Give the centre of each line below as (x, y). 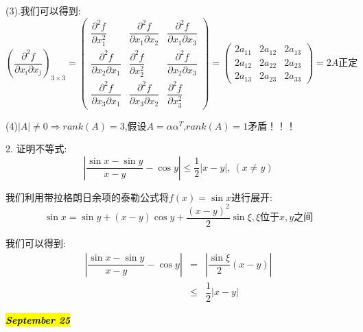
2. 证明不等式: (36, 149)
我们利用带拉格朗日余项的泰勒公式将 (87, 197)
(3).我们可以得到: (43, 10)
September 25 (38, 319)
